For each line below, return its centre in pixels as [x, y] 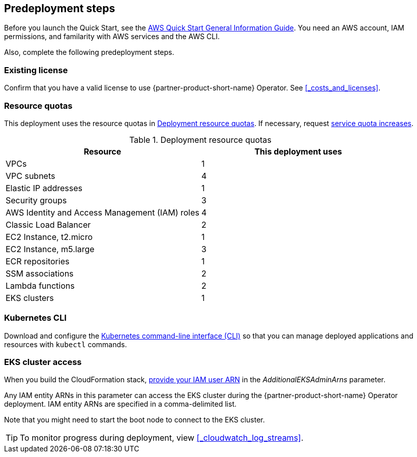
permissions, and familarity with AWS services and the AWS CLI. [112, 37]
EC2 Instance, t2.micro [49, 237]
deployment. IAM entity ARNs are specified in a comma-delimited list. [120, 404]
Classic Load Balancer [48, 224]
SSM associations [40, 273]
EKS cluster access [43, 362]
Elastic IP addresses [44, 188]
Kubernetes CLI [35, 318]
